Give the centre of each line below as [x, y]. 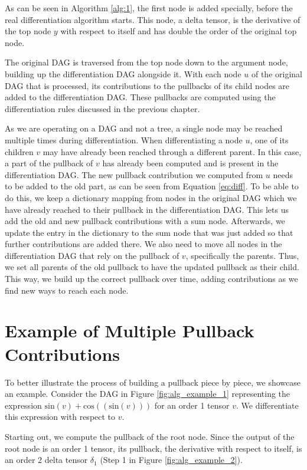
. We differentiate [267, 405]
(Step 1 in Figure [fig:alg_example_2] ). [171, 460]
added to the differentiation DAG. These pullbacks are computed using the [140, 97]
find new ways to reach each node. [67, 290]
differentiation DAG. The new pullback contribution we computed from [134, 174]
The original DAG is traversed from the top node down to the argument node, [146, 62]
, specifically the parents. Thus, [242, 255]
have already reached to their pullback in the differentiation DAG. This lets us [147, 209]
